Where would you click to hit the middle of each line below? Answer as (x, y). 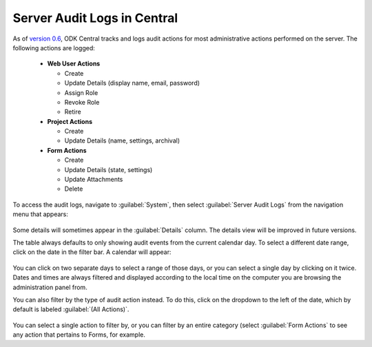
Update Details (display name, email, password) (132, 83)
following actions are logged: (54, 48)
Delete (74, 189)
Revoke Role (82, 102)
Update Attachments (94, 180)
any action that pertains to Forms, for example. (79, 335)
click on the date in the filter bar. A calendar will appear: (92, 252)
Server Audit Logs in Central (95, 18)
